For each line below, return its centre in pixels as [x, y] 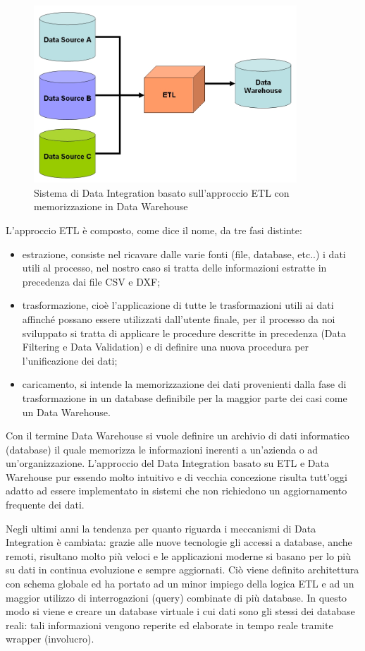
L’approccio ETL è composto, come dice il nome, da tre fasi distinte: [154, 230]
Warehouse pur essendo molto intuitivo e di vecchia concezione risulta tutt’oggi [177, 476]
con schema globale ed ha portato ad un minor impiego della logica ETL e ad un [180, 584]
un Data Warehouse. [66, 412]
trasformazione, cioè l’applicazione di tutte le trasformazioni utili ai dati [178, 305]
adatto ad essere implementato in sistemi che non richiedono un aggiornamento [177, 491]
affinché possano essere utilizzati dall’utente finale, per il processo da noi [179, 318]
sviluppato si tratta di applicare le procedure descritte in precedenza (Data [184, 333]
